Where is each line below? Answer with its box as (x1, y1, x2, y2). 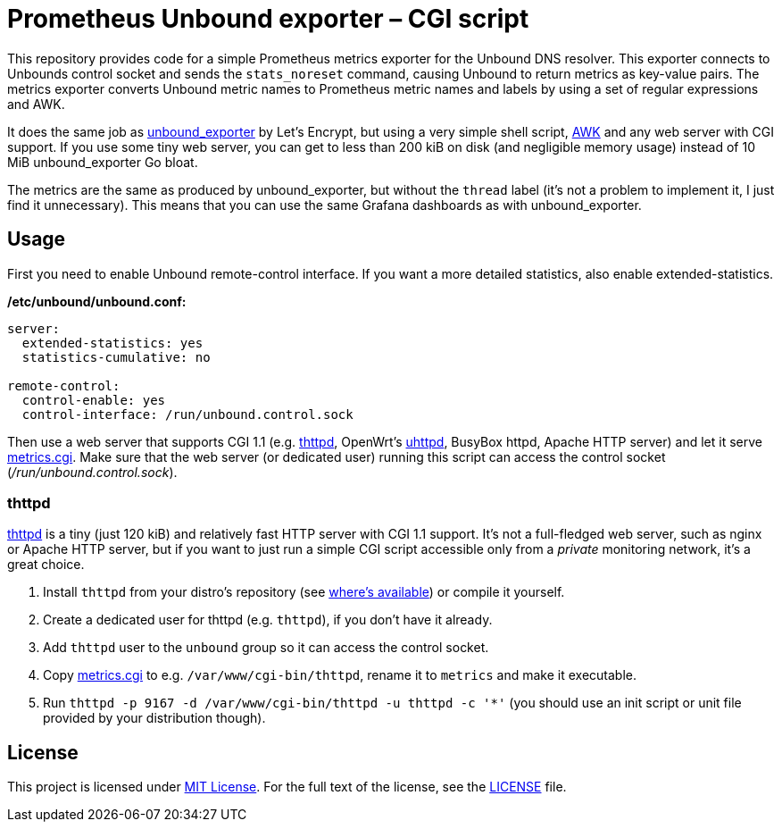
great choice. (7, 557, 85, 573)
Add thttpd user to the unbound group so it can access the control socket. (43, 640, 489, 656)
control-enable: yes (21, 392, 166, 407)
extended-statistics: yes (21, 335, 204, 350)
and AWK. (7, 96, 65, 112)
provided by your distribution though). (43, 710, 266, 726)
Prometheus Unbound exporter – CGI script (7, 4, 529, 34)
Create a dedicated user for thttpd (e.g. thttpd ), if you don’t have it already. (43, 612, 493, 628)
